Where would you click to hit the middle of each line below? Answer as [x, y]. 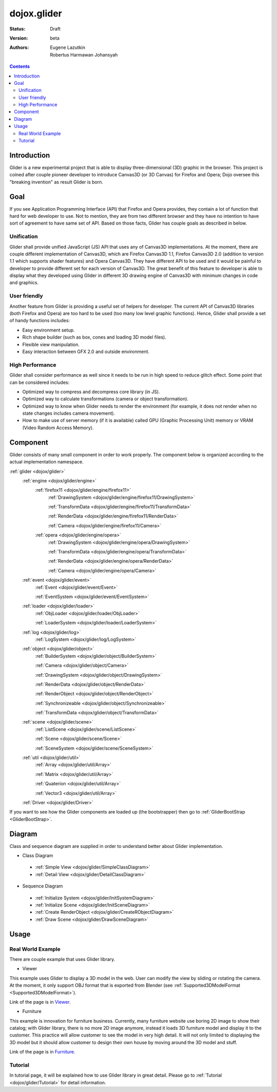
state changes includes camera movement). [69, 413]
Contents [20, 66]
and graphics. [24, 283]
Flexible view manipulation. [51, 344]
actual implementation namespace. [47, 462]
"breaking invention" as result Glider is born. [56, 182]
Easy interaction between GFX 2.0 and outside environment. [86, 351]
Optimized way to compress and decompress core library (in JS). [91, 392]
